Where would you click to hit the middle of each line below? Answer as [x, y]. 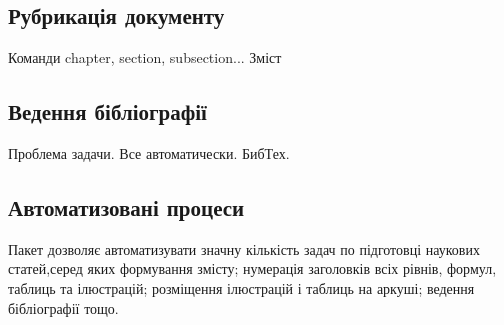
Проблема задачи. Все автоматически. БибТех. [149, 153]
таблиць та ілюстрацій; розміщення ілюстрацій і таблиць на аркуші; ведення [241, 287]
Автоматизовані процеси [126, 206]
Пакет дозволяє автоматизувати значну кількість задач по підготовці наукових [244, 248]
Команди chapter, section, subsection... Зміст [145, 57]
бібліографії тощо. [63, 307]
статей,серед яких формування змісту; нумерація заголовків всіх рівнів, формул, [252, 268]
